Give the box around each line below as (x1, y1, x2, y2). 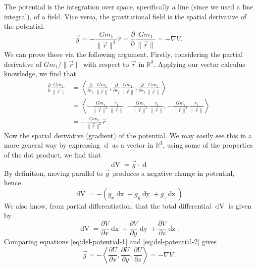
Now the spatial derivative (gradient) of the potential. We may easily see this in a (4, 130, 252, 140)
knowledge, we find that (4, 68, 76, 79)
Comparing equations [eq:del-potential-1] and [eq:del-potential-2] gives (4, 236, 217, 247)
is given (228, 200, 252, 211)
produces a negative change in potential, (112, 167, 235, 178)
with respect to (83, 58, 129, 69)
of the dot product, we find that (4, 149, 101, 160)
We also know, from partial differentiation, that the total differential (4, 200, 211, 211)
